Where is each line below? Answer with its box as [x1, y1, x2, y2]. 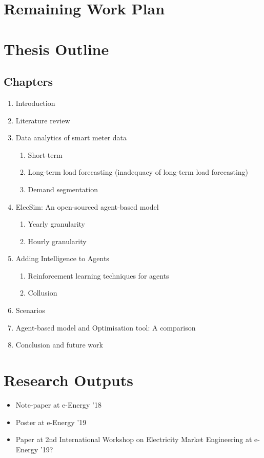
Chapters [4, 74, 53, 89]
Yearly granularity [28, 218, 85, 229]
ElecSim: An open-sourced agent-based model [15, 201, 159, 212]
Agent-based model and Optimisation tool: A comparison [15, 322, 196, 333]
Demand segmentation [28, 184, 98, 194]
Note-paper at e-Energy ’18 [15, 399, 101, 410]
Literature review [15, 115, 70, 125]
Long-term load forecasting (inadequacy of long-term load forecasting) [28, 167, 249, 177]
